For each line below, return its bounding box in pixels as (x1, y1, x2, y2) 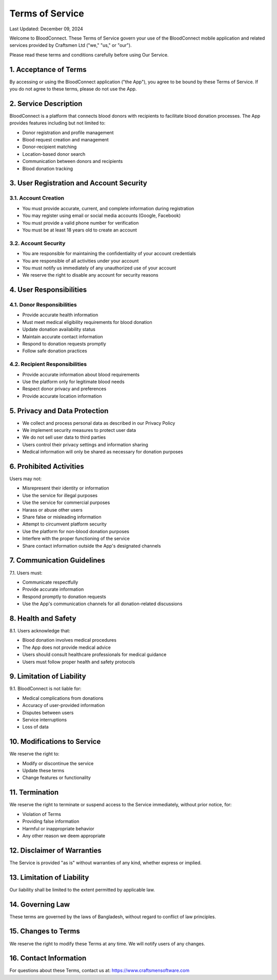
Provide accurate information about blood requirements (22, 371, 140, 377)
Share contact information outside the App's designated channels (22, 542, 161, 549)
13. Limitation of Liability (9, 873, 89, 882)
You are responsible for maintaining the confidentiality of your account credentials (22, 250, 196, 257)
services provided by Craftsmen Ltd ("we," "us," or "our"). (9, 42, 132, 48)
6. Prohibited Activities (9, 462, 84, 470)
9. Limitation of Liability (9, 672, 87, 681)
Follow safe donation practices (22, 348, 87, 354)
